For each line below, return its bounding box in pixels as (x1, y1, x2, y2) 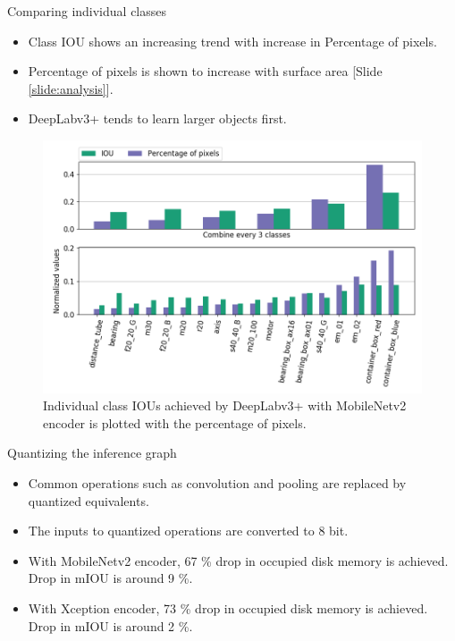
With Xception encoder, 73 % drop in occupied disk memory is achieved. (28, 598, 428, 617)
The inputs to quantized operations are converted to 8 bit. (28, 521, 349, 540)
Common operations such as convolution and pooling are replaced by (28, 474, 407, 492)
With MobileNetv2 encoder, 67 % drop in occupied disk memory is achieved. (28, 551, 449, 569)
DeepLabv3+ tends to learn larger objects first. (28, 109, 287, 128)
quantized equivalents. (28, 491, 149, 510)
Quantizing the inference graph (7, 443, 177, 462)
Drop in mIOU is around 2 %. (28, 616, 193, 635)
